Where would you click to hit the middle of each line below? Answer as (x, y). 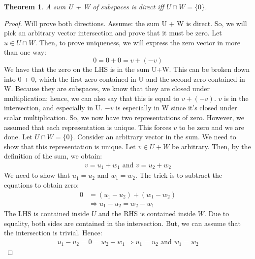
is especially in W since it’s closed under (176, 108)
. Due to (217, 213)
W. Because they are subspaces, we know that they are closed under (107, 88)
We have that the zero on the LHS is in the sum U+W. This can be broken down (127, 69)
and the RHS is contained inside (147, 213)
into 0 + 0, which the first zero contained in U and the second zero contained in (125, 79)
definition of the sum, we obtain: (53, 156)
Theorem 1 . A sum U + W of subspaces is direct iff (84, 6)
